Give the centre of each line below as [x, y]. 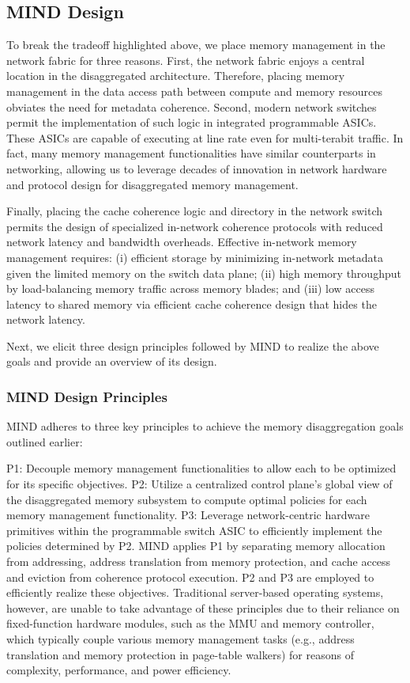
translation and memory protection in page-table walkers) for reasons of [180, 654]
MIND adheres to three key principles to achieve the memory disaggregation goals [205, 426]
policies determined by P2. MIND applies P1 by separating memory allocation [196, 546]
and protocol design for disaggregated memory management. [152, 184]
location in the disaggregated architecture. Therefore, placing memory [176, 76]
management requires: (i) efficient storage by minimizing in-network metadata [195, 257]
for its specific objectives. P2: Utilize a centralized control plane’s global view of [199, 484]
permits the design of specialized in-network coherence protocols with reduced [195, 226]
